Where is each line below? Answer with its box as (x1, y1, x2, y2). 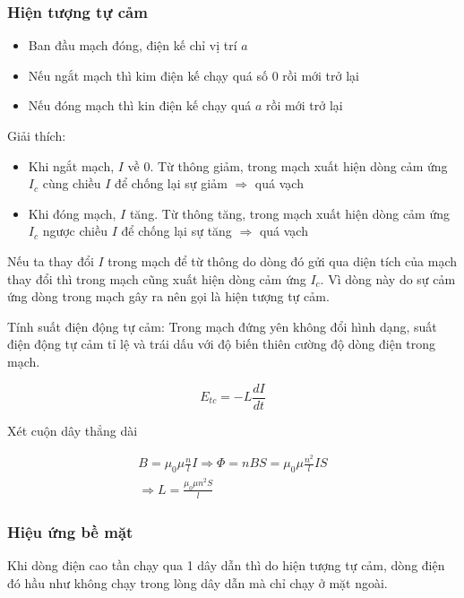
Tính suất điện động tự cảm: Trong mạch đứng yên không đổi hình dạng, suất (7, 316, 437, 335)
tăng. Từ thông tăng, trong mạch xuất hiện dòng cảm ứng (129, 204, 450, 222)
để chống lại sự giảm (115, 174, 228, 193)
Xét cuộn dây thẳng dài (7, 420, 138, 439)
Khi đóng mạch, (28, 204, 116, 222)
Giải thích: (7, 126, 66, 144)
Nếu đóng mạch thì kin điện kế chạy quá (28, 96, 252, 115)
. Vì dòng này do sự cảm (320, 269, 456, 288)
